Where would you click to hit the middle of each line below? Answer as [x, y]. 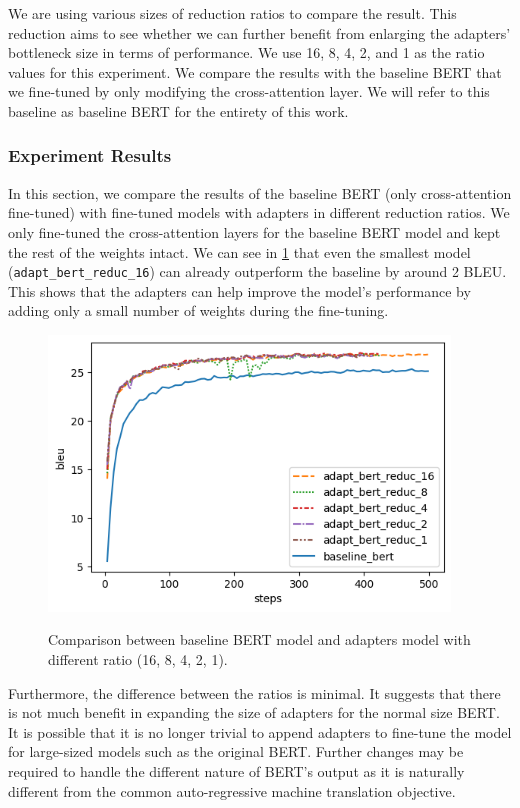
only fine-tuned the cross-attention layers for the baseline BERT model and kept [254, 231]
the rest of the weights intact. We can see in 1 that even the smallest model [239, 251]
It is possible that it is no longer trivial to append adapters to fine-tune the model [260, 731]
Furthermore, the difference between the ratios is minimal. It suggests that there [254, 692]
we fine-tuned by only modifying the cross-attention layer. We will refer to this [249, 91]
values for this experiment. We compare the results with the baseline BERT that [255, 71]
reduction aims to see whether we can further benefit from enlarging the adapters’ [259, 32]
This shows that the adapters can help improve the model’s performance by [239, 290]
